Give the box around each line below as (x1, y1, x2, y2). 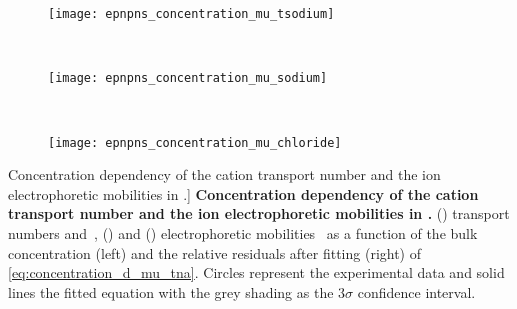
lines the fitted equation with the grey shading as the (8, 281, 334, 302)
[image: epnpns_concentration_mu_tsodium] (48, 7, 335, 21)
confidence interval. (357, 281, 476, 302)
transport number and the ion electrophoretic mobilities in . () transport (8, 203, 510, 224)
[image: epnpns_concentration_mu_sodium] (48, 71, 328, 86)
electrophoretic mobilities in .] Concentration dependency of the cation (8, 183, 479, 204)
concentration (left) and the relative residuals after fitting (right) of (8, 242, 421, 263)
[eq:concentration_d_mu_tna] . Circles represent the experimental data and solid (8, 262, 505, 283)
